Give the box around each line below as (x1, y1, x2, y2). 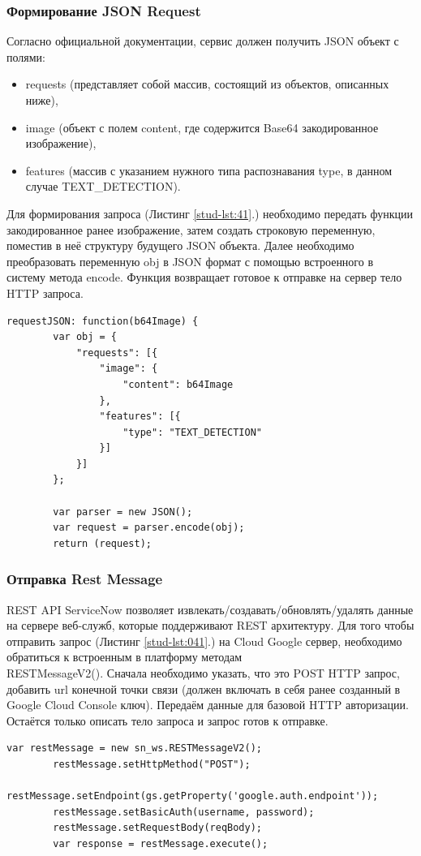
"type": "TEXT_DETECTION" (122, 426, 262, 438)
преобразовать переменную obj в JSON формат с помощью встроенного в (6, 252, 374, 269)
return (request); (53, 537, 152, 549)
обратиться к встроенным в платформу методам (6, 648, 243, 665)
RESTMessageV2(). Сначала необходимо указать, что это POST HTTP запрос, (6, 665, 400, 682)
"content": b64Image (122, 378, 234, 390)
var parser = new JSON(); (53, 505, 193, 518)
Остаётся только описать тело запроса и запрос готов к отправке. (6, 712, 329, 729)
